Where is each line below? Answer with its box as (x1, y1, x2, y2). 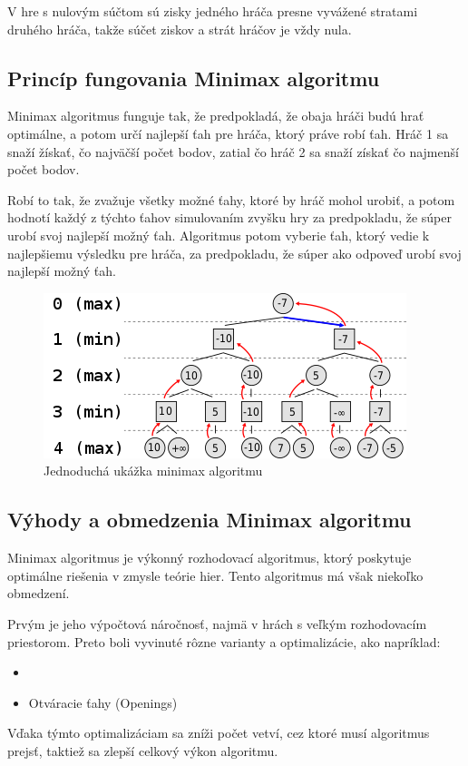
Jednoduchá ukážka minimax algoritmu (44, 461, 263, 480)
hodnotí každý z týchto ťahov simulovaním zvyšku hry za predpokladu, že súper (7, 208, 452, 227)
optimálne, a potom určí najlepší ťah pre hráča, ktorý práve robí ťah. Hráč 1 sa (7, 123, 449, 142)
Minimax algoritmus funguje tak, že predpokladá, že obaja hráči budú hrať (7, 106, 424, 125)
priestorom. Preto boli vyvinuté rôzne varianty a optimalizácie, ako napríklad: (7, 632, 441, 651)
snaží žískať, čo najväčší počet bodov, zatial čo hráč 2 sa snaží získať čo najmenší (7, 142, 459, 161)
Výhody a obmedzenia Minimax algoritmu (7, 506, 412, 534)
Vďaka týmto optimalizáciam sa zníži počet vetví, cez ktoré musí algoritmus (7, 723, 430, 742)
